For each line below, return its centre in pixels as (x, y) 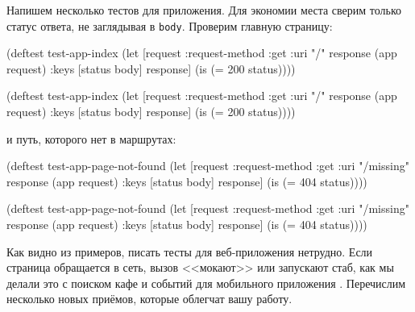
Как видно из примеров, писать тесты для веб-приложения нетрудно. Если (190, 251)
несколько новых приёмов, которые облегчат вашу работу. (149, 299)
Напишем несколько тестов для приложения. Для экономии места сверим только (204, 10)
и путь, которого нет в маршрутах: (91, 138)
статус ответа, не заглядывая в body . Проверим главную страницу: (170, 25)
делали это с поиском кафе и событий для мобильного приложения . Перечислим (206, 283)
